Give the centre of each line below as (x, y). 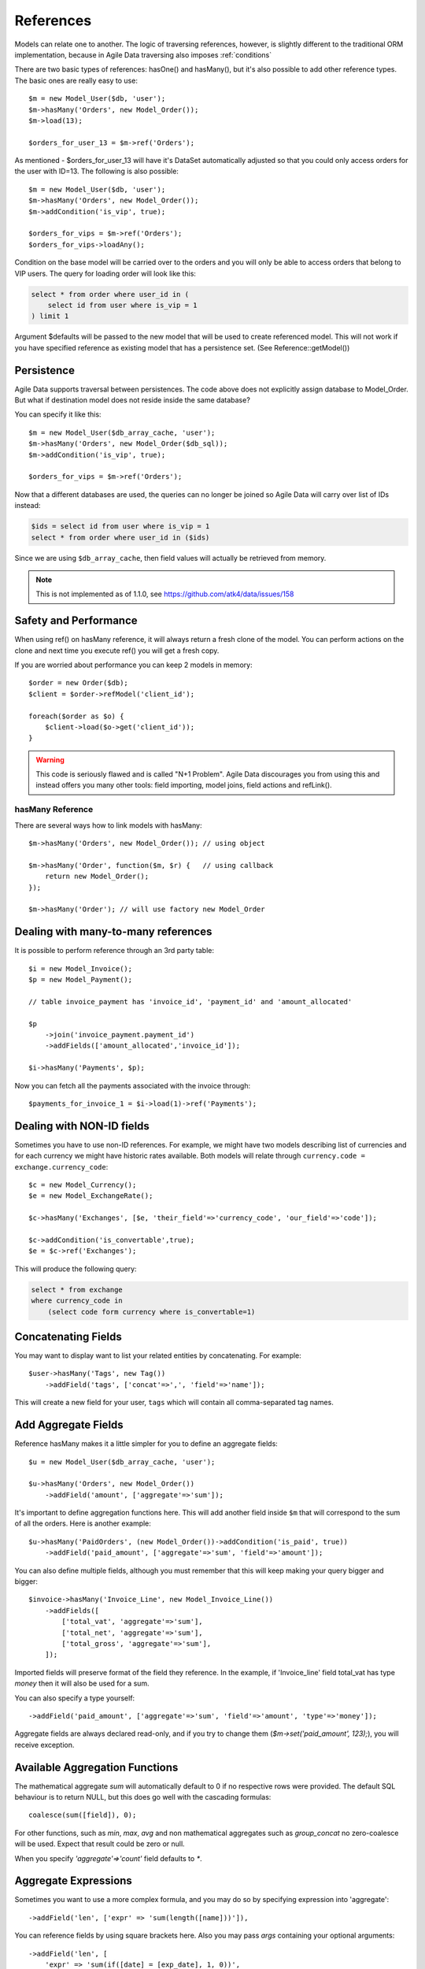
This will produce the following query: (76, 1269)
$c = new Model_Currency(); (83, 1185)
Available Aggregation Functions (96, 1767)
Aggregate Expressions (74, 1881)
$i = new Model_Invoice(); (81, 968)
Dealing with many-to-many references (113, 932)
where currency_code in (77, 1301)
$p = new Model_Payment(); (81, 980)
